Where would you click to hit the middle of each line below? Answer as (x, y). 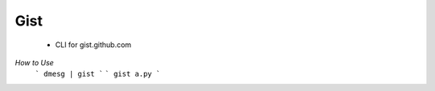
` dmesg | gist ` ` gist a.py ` (98, 74)
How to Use (34, 62)
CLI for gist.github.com (93, 45)
